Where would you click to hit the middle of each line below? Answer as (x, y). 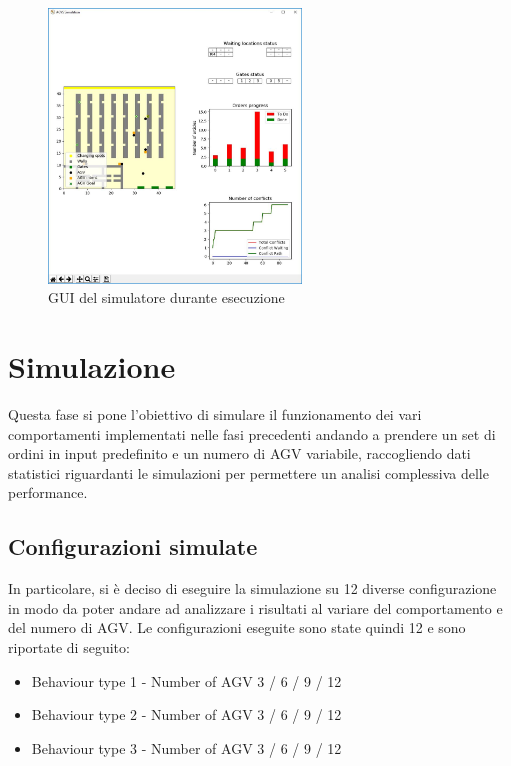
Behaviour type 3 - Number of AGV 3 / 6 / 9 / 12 (186, 747)
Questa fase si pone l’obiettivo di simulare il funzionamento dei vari (215, 413)
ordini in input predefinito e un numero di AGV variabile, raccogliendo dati (239, 453)
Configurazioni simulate (133, 546)
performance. (48, 492)
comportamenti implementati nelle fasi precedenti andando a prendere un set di (252, 433)
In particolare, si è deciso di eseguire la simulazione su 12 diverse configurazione (252, 588)
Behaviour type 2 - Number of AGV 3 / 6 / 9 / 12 (186, 714)
